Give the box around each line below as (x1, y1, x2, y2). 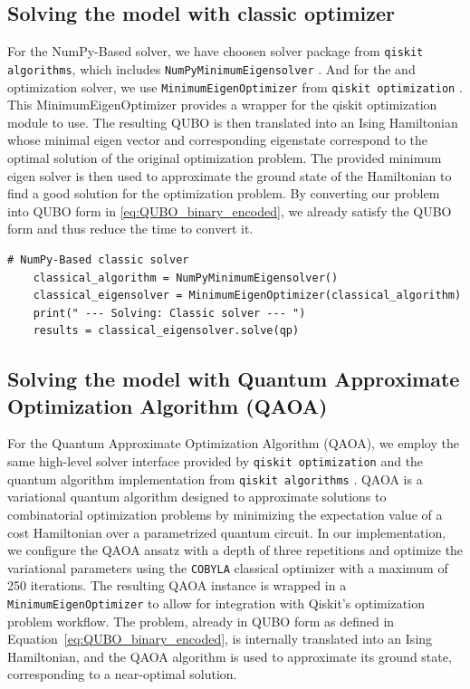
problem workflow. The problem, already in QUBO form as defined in (7, 611, 395, 630)
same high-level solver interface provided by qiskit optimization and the (7, 452, 424, 471)
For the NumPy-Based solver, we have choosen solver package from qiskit (7, 42, 424, 61)
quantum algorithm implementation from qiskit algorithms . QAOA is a (7, 469, 423, 488)
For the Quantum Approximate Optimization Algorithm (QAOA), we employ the (7, 434, 459, 453)
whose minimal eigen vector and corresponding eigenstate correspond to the (7, 130, 428, 149)
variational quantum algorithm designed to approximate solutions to (7, 487, 387, 506)
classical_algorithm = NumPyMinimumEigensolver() (33, 271, 339, 284)
